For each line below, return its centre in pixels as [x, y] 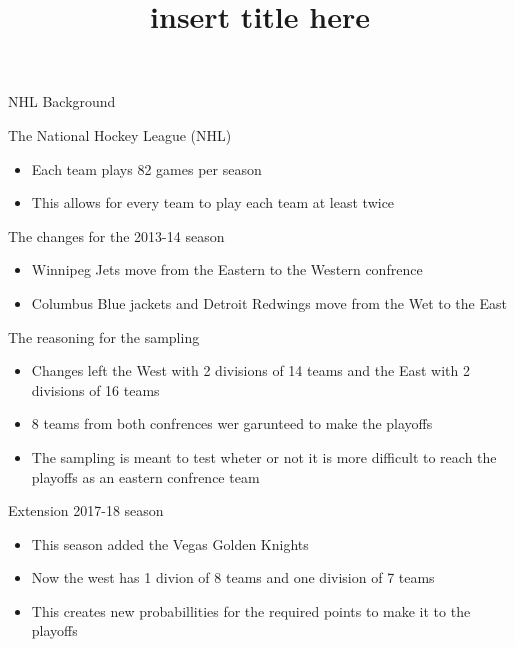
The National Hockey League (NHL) [120, 134]
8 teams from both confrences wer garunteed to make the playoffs [232, 423]
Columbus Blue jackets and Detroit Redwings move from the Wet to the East [269, 302]
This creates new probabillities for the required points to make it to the [251, 610]
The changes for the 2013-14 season [116, 235]
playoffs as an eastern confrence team [145, 476]
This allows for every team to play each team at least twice [213, 202]
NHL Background [62, 101]
